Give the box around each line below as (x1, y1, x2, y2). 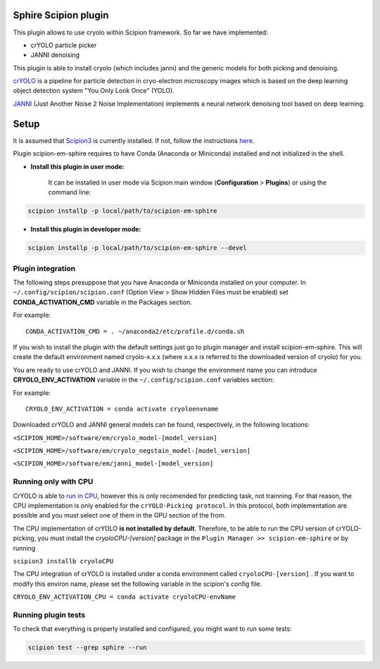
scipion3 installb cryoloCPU (13, 557, 114, 565)
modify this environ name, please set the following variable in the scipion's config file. (13, 580, 262, 588)
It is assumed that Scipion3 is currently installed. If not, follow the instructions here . (13, 136, 255, 144)
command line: (48, 188, 91, 196)
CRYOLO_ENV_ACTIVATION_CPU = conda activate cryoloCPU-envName (13, 593, 236, 601)
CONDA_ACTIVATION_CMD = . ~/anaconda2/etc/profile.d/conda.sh (25, 327, 245, 335)
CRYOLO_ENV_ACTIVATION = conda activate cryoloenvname (25, 405, 219, 413)
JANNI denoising (30, 51, 80, 59)
